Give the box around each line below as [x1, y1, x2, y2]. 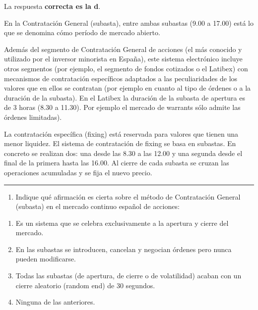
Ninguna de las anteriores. [15, 297, 95, 307]
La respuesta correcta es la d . [4, 1, 101, 11]
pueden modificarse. [15, 254, 76, 264]
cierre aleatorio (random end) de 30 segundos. [15, 280, 155, 290]
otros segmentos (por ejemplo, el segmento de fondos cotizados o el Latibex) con [4, 63, 248, 73]
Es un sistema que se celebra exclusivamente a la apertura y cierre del [15, 217, 229, 228]
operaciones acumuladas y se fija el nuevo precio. [4, 167, 152, 177]
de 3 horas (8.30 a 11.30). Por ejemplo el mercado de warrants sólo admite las [4, 102, 241, 112]
